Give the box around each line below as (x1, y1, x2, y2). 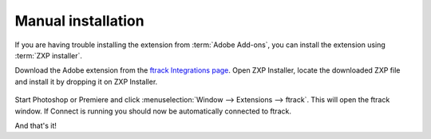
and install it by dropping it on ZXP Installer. (14, 77, 158, 86)
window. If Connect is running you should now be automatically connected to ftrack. (14, 106, 291, 116)
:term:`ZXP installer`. (14, 50, 83, 60)
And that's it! (14, 121, 57, 130)
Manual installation (14, 12, 144, 30)
